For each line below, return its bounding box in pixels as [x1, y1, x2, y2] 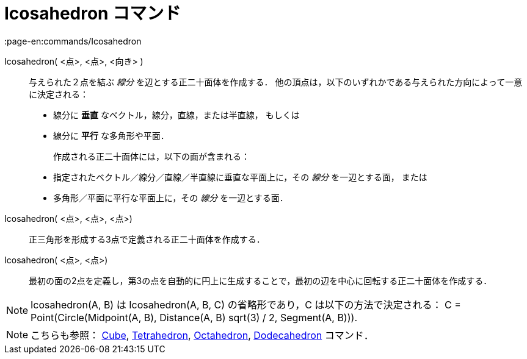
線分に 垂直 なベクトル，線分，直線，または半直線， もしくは [53, 109, 300, 120]
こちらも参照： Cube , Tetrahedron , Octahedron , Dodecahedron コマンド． [31, 329, 374, 341]
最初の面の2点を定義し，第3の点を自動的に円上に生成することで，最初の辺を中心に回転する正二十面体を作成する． [29, 275, 492, 286]
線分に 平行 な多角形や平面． [53, 130, 169, 141]
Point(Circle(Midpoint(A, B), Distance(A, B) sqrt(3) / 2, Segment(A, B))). [31, 311, 357, 324]
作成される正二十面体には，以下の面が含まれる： [53, 151, 250, 162]
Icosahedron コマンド [4, 3, 181, 24]
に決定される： [29, 88, 89, 99]
